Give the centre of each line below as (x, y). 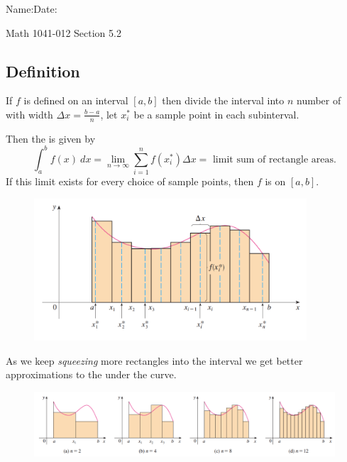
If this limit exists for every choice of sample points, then (130, 181)
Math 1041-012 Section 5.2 (64, 32)
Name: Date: (32, 9)
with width (29, 114)
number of (319, 100)
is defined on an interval (76, 100)
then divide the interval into (223, 100)
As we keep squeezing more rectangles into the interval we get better (154, 360)
